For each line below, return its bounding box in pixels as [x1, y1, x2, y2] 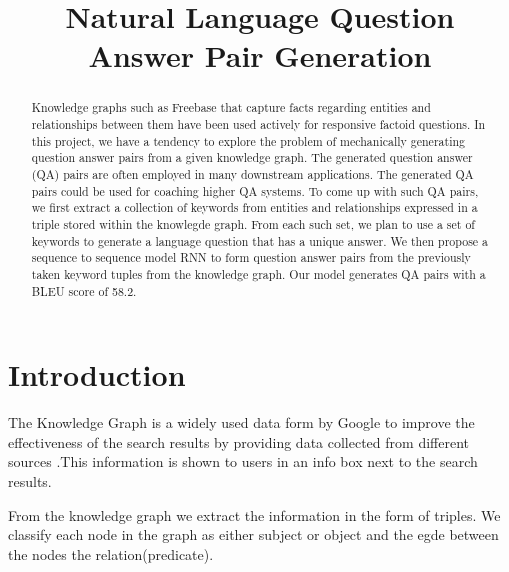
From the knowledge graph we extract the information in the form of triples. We [8, 504, 501, 525]
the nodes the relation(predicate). [8, 543, 214, 564]
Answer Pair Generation [88, 35, 432, 76]
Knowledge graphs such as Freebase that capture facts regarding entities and [31, 99, 431, 116]
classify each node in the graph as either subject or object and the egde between [8, 524, 499, 545]
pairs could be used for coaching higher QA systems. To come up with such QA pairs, [31, 182, 479, 199]
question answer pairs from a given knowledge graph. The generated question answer [31, 149, 473, 166]
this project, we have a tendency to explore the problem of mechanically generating [31, 132, 465, 149]
